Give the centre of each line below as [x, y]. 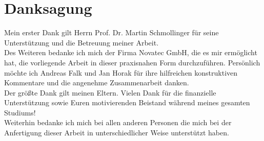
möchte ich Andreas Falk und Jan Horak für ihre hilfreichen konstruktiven [121, 72]
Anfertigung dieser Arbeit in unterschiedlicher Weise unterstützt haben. [117, 133]
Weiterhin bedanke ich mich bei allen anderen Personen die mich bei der [118, 122]
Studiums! [20, 112]
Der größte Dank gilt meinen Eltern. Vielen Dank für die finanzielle [110, 92]
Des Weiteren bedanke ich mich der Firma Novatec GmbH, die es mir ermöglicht [131, 52]
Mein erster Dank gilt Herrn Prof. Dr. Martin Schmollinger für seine [111, 32]
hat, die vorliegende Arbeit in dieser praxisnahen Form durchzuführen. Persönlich [132, 62]
